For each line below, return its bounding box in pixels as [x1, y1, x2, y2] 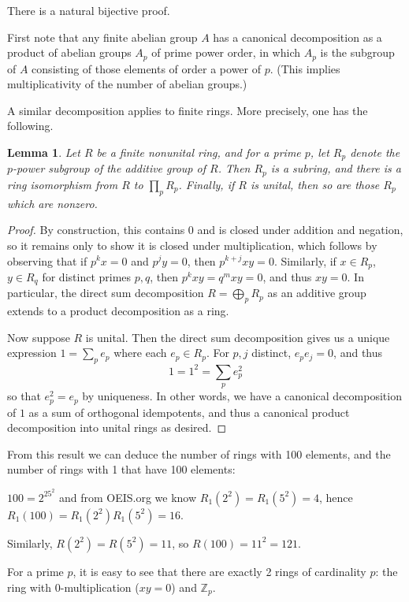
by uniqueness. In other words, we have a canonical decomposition [82, 388, 402, 404]
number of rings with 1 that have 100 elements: [7, 461, 236, 478]
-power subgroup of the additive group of [13, 160, 206, 177]
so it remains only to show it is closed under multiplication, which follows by [7, 236, 377, 253]
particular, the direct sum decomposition [7, 284, 204, 301]
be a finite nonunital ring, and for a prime [96, 144, 301, 161]
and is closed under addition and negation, [197, 221, 403, 238]
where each [113, 344, 167, 361]
